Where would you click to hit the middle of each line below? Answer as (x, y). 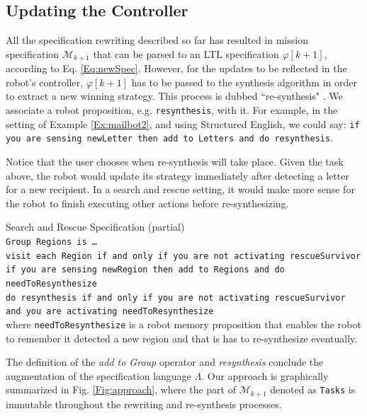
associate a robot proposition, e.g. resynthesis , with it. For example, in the (172, 110)
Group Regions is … (51, 242)
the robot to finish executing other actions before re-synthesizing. (147, 203)
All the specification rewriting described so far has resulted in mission (157, 40)
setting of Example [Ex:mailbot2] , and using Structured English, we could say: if (183, 123)
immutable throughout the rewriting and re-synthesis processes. (144, 404)
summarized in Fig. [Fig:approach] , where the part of (121, 389)
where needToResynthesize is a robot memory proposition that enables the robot (183, 324)
